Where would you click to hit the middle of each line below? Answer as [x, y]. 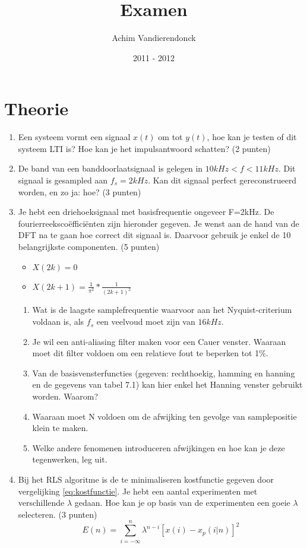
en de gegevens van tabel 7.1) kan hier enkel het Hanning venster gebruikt [167, 384]
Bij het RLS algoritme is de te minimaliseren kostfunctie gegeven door [146, 479]
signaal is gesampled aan [63, 180]
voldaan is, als [58, 321]
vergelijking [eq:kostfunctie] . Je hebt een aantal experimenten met [138, 491]
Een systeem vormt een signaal [74, 137]
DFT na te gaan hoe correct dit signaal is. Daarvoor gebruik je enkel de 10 [154, 235]
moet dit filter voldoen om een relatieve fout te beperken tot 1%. [150, 353]
